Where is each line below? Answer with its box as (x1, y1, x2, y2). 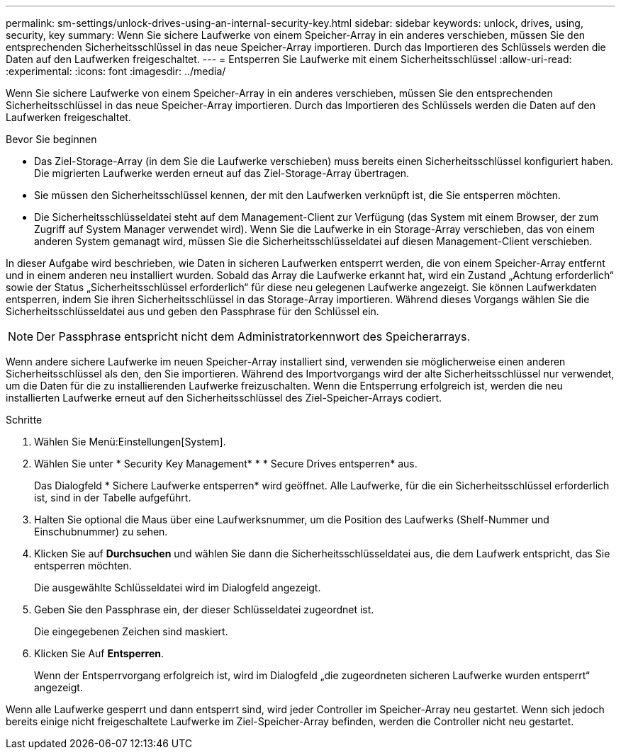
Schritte (6, 414, 43, 426)
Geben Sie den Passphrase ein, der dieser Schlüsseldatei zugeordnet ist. (34, 603, 374, 615)
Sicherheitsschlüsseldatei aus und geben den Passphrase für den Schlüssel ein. (6, 305, 379, 317)
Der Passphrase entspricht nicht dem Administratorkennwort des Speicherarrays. (36, 329, 471, 344)
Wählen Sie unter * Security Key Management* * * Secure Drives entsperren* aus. (34, 458, 418, 470)
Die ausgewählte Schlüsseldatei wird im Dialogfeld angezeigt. (34, 581, 321, 594)
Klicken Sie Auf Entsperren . (34, 647, 164, 659)
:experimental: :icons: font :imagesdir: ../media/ (6, 65, 226, 77)
